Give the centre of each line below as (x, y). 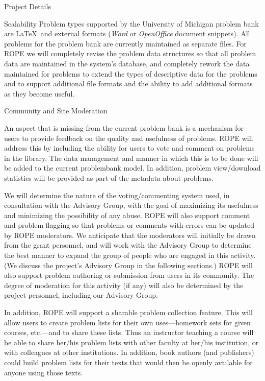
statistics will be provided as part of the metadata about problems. (109, 177)
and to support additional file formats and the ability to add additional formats (128, 84)
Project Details (28, 6)
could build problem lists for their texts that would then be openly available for (128, 362)
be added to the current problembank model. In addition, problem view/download (132, 168)
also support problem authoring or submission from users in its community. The (129, 275)
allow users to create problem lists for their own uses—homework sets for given (127, 322)
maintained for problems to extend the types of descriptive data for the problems (131, 73)
